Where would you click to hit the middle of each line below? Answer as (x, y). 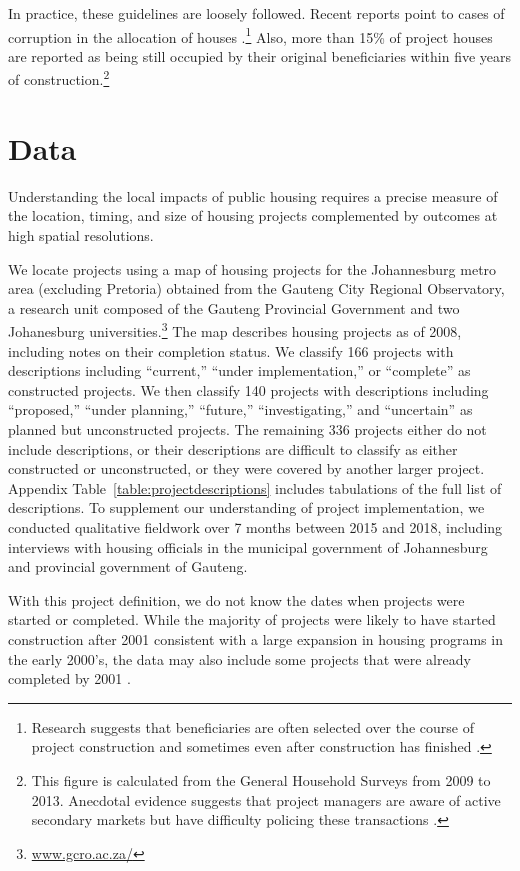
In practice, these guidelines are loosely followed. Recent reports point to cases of (256, 13)
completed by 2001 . (69, 678)
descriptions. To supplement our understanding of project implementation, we (246, 507)
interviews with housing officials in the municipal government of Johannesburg (248, 546)
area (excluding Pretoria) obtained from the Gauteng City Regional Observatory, (256, 288)
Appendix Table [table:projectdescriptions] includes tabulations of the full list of (255, 487)
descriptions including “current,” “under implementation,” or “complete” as (239, 370)
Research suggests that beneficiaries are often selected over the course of (253, 726)
